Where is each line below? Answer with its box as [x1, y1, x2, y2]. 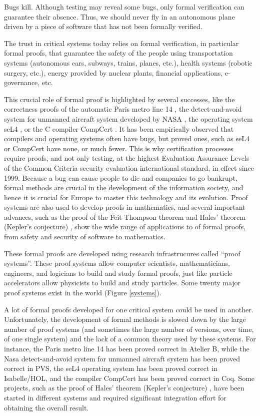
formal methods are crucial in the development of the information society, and [4, 182, 243, 193]
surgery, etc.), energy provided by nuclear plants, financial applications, [4, 67, 223, 78]
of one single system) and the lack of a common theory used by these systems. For [4, 333, 256, 344]
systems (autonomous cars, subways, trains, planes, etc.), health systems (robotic [4, 57, 252, 68]
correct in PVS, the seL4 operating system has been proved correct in [4, 363, 217, 373]
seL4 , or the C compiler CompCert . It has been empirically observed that [4, 123, 234, 134]
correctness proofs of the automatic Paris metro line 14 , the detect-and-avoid [4, 104, 242, 114]
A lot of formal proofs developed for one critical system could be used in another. [4, 304, 253, 314]
